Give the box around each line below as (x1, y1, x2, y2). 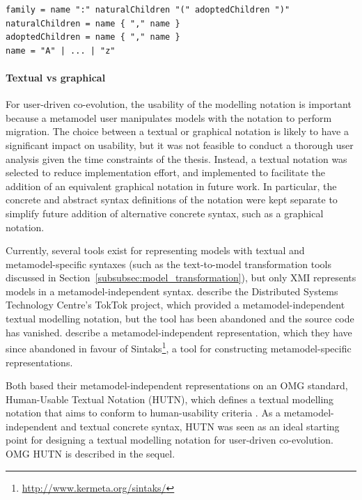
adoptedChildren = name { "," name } (6, 32, 180, 42)
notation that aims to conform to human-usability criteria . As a (6, 405, 281, 420)
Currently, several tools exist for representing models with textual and (6, 243, 305, 258)
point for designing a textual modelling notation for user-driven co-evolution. (6, 432, 333, 447)
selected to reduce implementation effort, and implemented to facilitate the (6, 165, 326, 180)
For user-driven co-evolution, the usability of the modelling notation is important (6, 97, 352, 111)
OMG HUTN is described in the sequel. (6, 446, 175, 461)
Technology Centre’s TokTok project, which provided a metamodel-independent (6, 297, 345, 312)
